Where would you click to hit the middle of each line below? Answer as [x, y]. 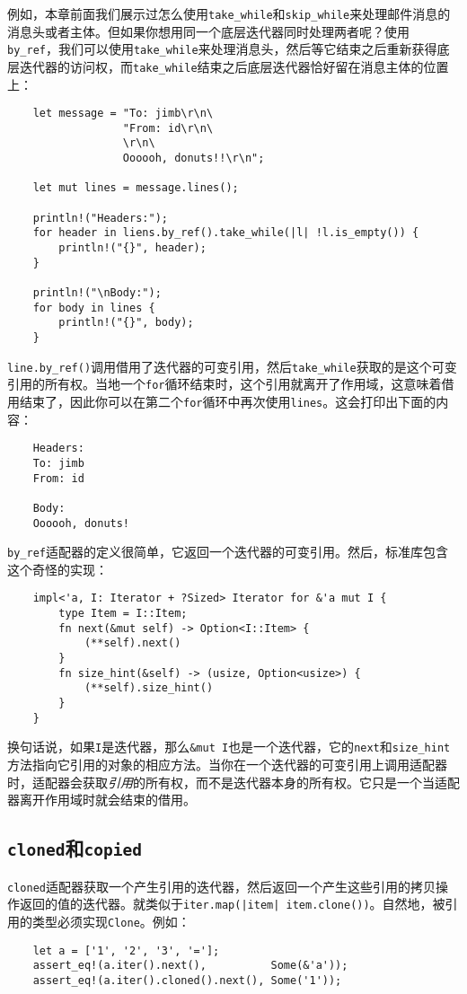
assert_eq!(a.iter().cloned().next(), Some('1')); [187, 980]
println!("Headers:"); [100, 218]
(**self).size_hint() [149, 688]
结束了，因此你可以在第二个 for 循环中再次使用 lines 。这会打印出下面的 [228, 401]
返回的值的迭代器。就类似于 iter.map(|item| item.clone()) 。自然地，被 [232, 904]
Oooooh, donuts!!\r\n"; [194, 158]
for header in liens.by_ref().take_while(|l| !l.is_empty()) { [226, 233]
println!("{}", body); [126, 323]
